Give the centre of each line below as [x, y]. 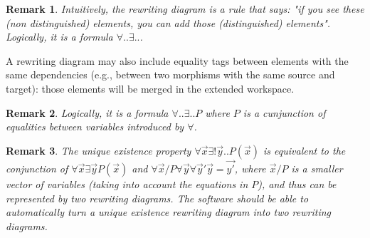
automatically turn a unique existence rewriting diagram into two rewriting [169, 212]
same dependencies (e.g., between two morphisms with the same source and [170, 74]
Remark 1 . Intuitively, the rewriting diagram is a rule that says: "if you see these [185, 9]
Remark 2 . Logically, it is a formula [87, 112]
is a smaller [317, 168]
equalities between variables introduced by [95, 126]
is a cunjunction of [284, 112]
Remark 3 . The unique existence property [99, 150]
